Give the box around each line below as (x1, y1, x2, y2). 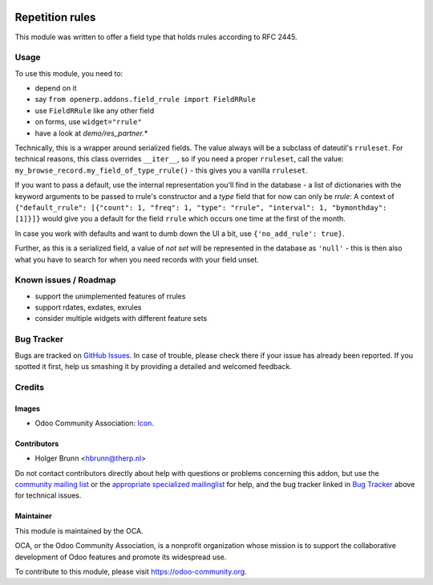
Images (14, 404, 40, 413)
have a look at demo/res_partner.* (34, 128, 148, 138)
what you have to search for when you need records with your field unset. (14, 254, 260, 264)
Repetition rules (14, 10, 96, 24)
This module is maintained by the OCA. (14, 526, 144, 535)
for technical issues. (14, 490, 82, 501)
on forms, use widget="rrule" (34, 117, 142, 127)
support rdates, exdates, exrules (34, 303, 142, 312)
